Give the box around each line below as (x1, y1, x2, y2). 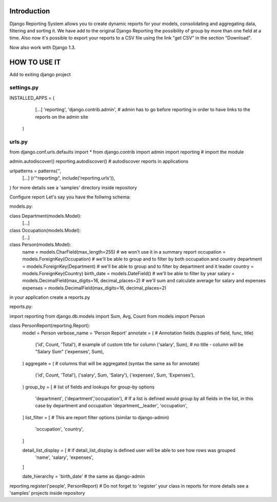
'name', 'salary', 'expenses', (35, 454, 94, 460)
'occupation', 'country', (35, 426, 84, 432)
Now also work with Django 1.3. (9, 44, 76, 50)
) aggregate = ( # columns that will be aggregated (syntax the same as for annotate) (22, 360, 200, 366)
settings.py (9, 84, 39, 91)
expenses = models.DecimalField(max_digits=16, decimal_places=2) (22, 284, 167, 291)
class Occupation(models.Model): (9, 227, 81, 234)
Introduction (9, 7, 50, 15)
